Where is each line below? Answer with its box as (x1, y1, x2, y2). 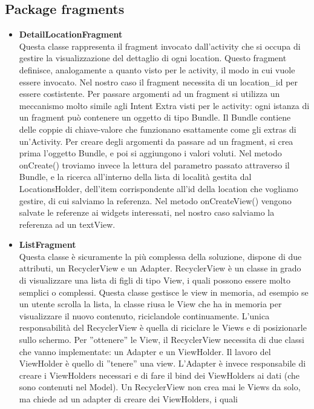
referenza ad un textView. (19, 218, 116, 230)
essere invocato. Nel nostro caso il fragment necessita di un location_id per (19, 75, 298, 88)
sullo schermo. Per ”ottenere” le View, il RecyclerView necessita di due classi (19, 333, 304, 346)
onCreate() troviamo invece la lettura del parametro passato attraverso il (19, 158, 290, 171)
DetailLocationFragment (19, 28, 123, 41)
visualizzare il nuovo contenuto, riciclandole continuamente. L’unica (19, 309, 270, 322)
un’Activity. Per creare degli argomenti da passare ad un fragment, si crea (19, 135, 293, 147)
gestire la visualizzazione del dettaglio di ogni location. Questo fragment (19, 52, 287, 64)
